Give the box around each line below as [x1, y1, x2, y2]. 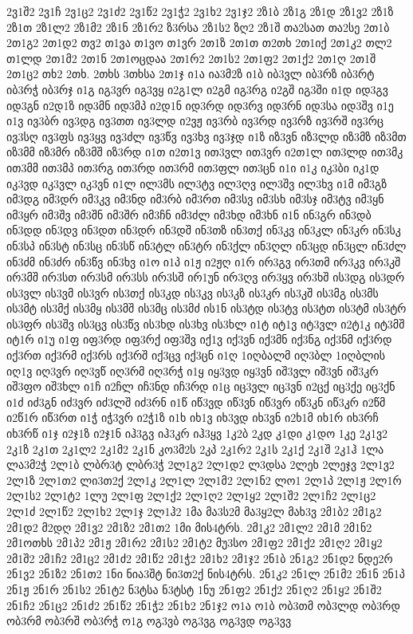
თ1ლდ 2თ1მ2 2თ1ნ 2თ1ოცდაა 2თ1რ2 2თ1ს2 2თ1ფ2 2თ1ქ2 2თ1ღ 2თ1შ [6, 49, 376, 66]
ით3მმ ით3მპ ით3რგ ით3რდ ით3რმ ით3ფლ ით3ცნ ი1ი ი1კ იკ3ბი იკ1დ [6, 159, 380, 175]
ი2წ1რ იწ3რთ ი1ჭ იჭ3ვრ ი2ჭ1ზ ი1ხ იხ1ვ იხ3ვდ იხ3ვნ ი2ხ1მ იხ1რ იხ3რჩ [6, 409, 379, 426]
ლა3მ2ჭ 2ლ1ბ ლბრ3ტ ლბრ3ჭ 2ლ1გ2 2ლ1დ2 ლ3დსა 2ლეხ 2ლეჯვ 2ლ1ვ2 [6, 456, 395, 473]
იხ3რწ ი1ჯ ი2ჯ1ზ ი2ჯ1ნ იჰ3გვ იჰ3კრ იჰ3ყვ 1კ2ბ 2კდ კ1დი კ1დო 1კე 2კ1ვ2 [6, 425, 388, 442]
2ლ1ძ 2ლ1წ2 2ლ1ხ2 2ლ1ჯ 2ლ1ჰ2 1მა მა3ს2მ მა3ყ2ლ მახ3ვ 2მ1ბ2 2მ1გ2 [6, 503, 382, 519]
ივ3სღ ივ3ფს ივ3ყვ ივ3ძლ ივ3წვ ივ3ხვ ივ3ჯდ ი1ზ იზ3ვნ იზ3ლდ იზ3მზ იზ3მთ [6, 128, 407, 144]
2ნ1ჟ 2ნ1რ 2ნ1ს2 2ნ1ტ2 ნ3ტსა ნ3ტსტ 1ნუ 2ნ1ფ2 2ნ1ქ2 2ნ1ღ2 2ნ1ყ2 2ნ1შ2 [6, 581, 382, 597]
